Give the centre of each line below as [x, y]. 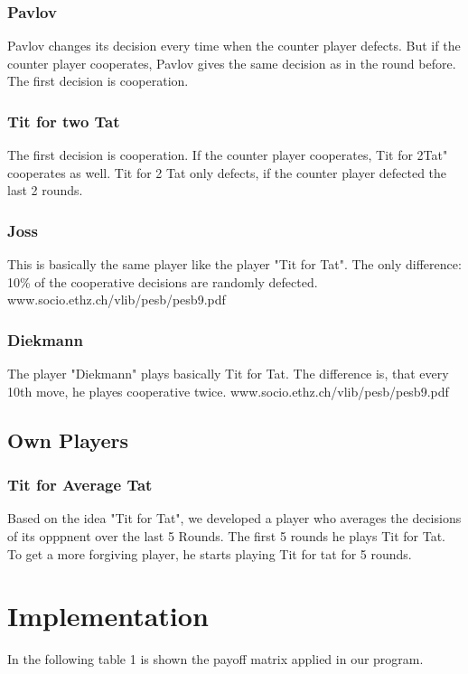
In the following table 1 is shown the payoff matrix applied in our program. [215, 659]
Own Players [68, 440]
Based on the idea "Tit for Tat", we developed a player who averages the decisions [234, 518]
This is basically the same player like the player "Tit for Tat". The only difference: [234, 264]
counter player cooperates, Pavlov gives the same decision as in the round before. [232, 63]
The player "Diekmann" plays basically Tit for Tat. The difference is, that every [228, 374]
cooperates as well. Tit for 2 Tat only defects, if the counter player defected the [227, 172]
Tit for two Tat [64, 121]
